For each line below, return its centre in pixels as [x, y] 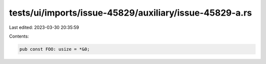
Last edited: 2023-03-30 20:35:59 [44, 27]
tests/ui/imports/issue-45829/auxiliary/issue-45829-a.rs [131, 13]
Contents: [19, 36]
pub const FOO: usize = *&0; [55, 49]
